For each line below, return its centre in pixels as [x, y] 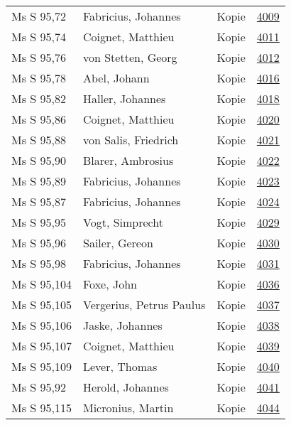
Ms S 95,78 [39, 78]
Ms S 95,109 [42, 366]
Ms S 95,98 [39, 263]
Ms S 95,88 [39, 140]
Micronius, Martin [128, 408]
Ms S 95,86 [39, 119]
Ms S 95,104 [42, 284]
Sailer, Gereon [118, 243]
